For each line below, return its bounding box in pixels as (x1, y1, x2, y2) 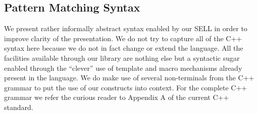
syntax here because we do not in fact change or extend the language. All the (4, 43, 243, 53)
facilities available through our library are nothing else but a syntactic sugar (4, 52, 240, 63)
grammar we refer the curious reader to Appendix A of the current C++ (4, 92, 229, 102)
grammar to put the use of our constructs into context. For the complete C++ (4, 82, 247, 92)
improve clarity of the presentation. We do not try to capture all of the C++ (4, 33, 242, 43)
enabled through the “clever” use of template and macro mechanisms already (4, 62, 242, 73)
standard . (4, 101, 33, 112)
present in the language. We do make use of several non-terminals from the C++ (4, 72, 254, 83)
